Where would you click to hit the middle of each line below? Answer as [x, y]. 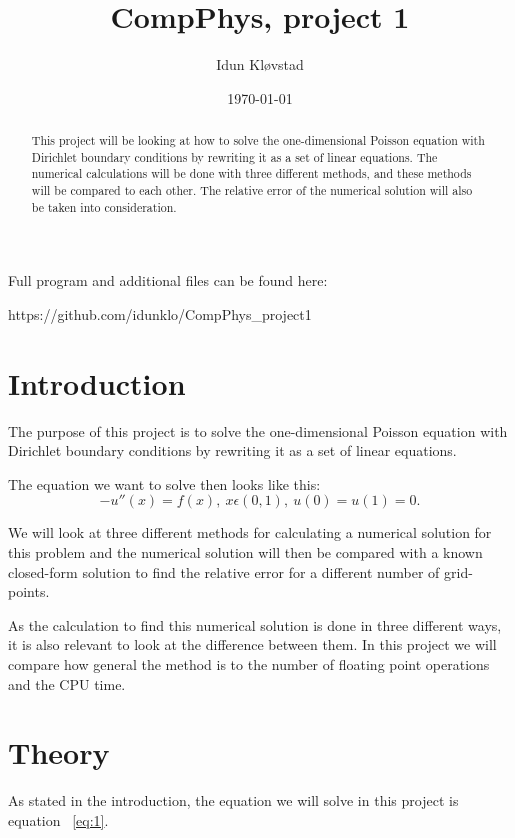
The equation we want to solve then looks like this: [164, 483]
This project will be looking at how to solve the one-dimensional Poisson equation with [258, 140]
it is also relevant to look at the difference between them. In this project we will [252, 644]
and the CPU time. [67, 683]
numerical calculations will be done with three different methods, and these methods [251, 173]
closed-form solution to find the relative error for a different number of [224, 571]
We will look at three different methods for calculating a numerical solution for [250, 532]
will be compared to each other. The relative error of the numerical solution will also [252, 190]
